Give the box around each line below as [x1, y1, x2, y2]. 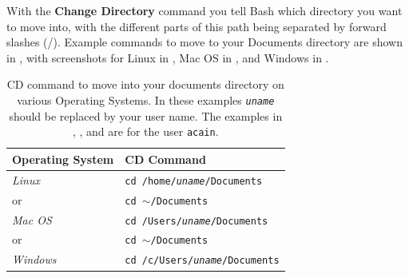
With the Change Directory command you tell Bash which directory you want [6, 2, 403, 18]
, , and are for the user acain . [72, 123, 219, 140]
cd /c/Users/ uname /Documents [125, 255, 280, 267]
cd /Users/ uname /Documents [125, 215, 268, 227]
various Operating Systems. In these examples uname [17, 91, 275, 108]
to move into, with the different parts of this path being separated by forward [6, 18, 387, 34]
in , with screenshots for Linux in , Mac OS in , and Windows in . [6, 49, 329, 66]
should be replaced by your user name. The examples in [9, 107, 283, 124]
